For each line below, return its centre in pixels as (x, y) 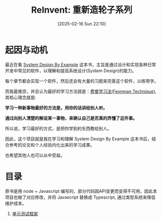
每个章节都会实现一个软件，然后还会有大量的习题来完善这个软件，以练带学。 (82, 81)
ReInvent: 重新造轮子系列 (82, 10)
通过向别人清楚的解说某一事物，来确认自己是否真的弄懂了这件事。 (71, 118)
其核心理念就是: (21, 97)
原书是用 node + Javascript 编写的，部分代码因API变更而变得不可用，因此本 (81, 191)
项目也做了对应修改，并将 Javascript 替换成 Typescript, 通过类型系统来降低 (80, 197)
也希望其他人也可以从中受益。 (35, 155)
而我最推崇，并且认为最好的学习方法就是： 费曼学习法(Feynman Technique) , (81, 91)
